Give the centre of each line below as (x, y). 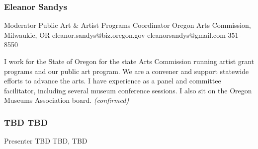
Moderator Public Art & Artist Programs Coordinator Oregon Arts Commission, (128, 25)
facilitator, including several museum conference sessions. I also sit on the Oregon (128, 90)
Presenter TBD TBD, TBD (46, 141)
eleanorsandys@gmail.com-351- (194, 35)
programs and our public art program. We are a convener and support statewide (127, 71)
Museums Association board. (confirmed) (67, 100)
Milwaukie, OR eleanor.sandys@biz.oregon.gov (75, 35)
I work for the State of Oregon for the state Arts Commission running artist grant (129, 61)
